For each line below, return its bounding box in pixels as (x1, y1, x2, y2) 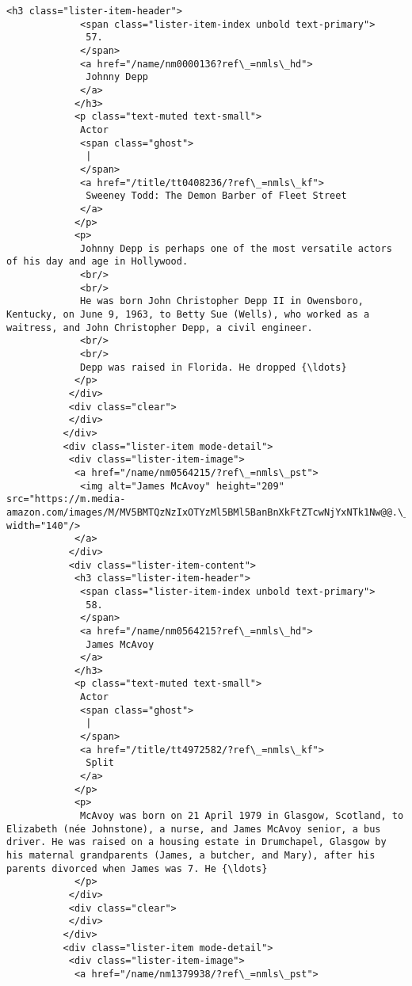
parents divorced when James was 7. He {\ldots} (6, 862, 268, 874)
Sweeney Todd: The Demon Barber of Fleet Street (86, 190, 347, 202)
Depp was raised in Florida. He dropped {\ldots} (80, 361, 347, 373)
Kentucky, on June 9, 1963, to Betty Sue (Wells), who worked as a (6, 309, 370, 321)
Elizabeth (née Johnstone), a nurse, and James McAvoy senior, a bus (6, 823, 381, 835)
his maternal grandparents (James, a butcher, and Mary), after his (6, 850, 376, 861)
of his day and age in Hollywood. (6, 256, 189, 268)
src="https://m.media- (6, 493, 126, 505)
